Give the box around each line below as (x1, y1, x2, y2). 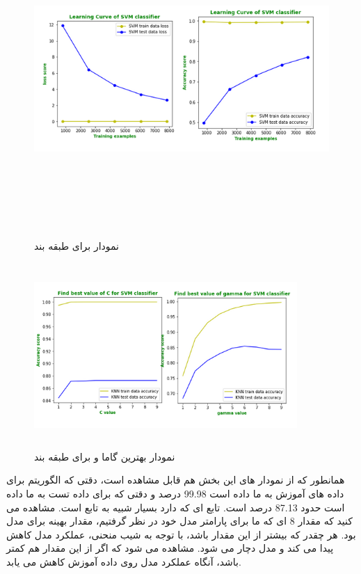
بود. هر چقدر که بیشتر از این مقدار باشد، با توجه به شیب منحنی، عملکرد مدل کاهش (6, 527, 356, 541)
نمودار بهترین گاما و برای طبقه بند (34, 449, 175, 463)
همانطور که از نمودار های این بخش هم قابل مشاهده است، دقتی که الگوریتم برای (6, 472, 345, 487)
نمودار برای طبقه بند (34, 239, 119, 253)
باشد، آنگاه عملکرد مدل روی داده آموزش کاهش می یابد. (6, 555, 241, 569)
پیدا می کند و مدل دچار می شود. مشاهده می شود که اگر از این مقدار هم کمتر (6, 541, 334, 555)
